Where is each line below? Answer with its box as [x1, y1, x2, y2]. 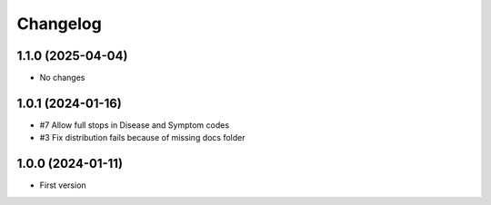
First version [39, 180, 86, 190]
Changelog [16, 14, 102, 34]
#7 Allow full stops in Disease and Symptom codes [39, 119, 230, 131]
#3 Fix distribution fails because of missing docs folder [39, 132, 245, 143]
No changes [39, 73, 85, 83]
